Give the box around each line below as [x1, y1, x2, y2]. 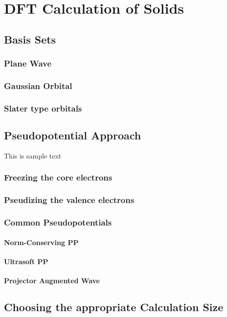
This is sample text [4, 150, 62, 160]
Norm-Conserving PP [4, 237, 79, 247]
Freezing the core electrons [4, 171, 113, 183]
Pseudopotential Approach [4, 128, 141, 143]
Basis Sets [4, 31, 56, 46]
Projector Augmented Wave [4, 275, 100, 285]
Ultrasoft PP [4, 256, 48, 266]
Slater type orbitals [4, 102, 82, 114]
